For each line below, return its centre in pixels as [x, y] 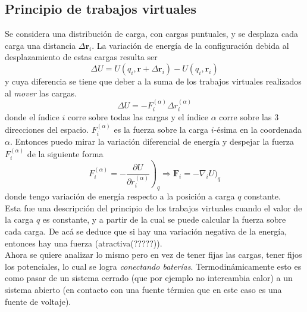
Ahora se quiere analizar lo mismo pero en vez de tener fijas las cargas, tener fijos [153, 255]
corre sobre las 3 [249, 117]
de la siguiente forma [65, 153]
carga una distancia [40, 45]
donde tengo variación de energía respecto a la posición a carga [120, 196]
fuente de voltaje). [38, 301]
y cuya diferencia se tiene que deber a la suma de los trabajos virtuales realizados [153, 81]
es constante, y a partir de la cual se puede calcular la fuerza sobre [164, 219]
